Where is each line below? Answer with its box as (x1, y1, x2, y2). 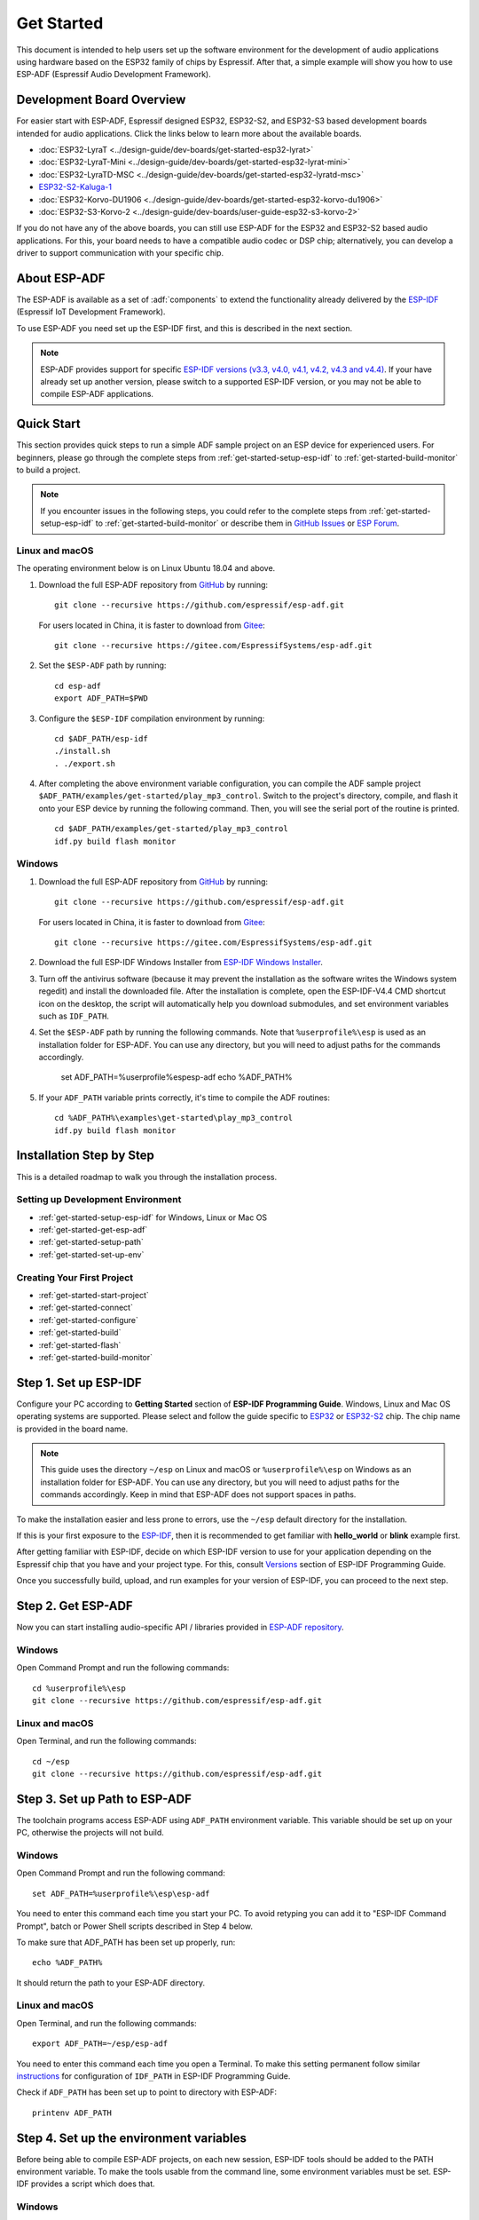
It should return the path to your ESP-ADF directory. (16, 1977, 206, 1988)
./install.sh (54, 746, 111, 757)
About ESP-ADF (16, 271, 106, 286)
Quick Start (16, 416, 81, 432)
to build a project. (16, 464, 81, 475)
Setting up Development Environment (16, 1193, 182, 1206)
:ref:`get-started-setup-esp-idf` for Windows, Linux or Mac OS (38, 1212, 268, 1223)
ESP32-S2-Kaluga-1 (38, 182, 113, 193)
